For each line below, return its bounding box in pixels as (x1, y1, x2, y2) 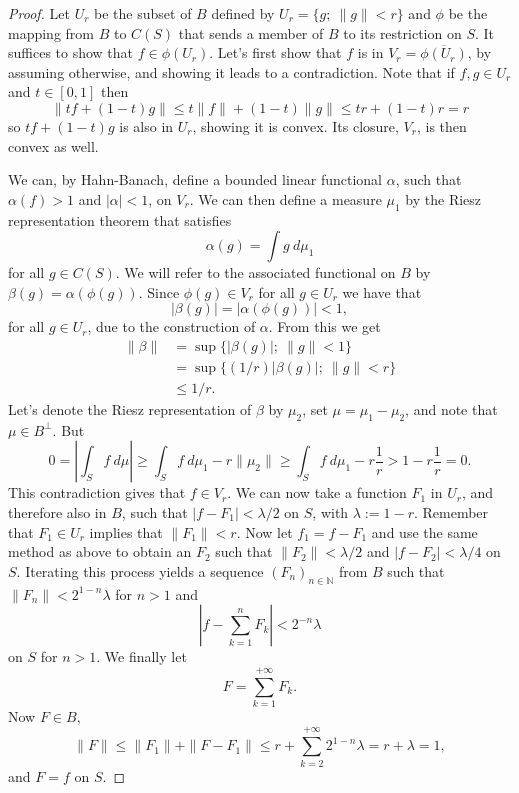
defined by (211, 3, 275, 23)
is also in (119, 115, 174, 136)
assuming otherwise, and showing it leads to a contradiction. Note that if (8, 61, 455, 82)
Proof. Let (8, 3, 70, 23)
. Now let (236, 521, 293, 542)
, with (312, 502, 349, 522)
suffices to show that (8, 42, 134, 63)
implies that (89, 521, 163, 542)
